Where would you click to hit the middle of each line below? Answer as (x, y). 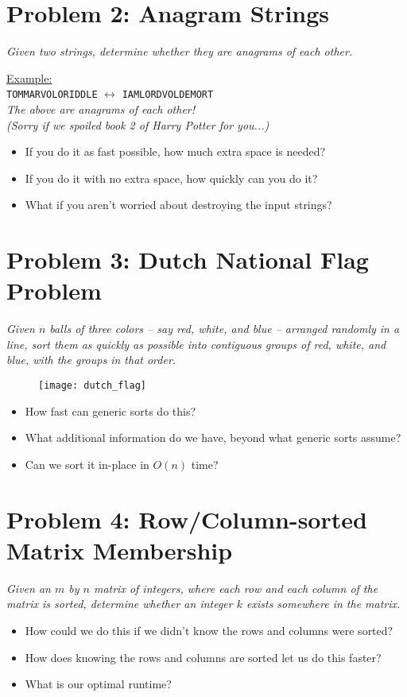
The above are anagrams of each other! (101, 108)
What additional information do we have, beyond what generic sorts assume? (213, 438)
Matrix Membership (120, 550)
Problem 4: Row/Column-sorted (187, 519)
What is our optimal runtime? (98, 684)
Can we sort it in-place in (87, 464)
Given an (29, 588)
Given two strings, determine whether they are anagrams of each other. (180, 51)
